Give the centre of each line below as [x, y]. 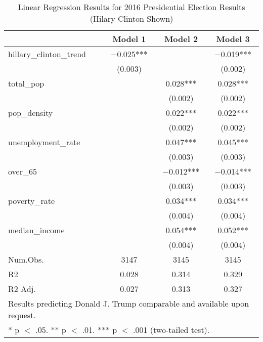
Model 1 [129, 39]
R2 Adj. [22, 289]
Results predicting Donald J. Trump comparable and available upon [129, 303]
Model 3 [233, 39]
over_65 [23, 171]
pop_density [31, 113]
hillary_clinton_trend [47, 54]
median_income [36, 230]
